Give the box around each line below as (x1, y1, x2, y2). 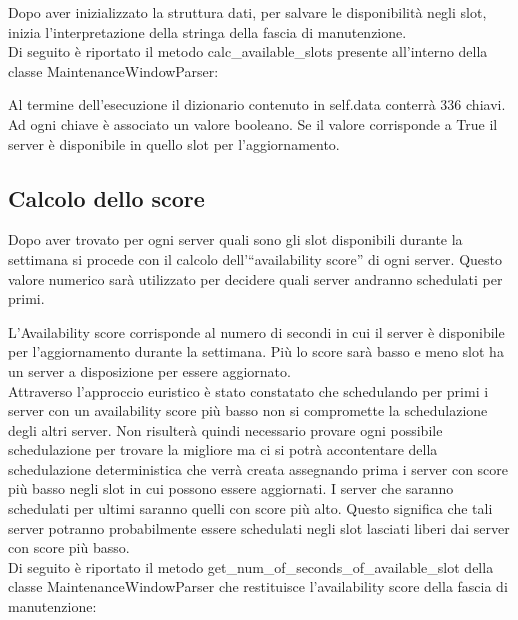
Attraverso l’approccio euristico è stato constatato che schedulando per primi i (8, 380, 489, 401)
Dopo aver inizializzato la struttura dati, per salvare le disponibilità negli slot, (8, 2, 487, 22)
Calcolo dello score (8, 182, 205, 213)
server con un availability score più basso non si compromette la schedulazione (8, 400, 488, 421)
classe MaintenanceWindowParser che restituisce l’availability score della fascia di (8, 576, 508, 597)
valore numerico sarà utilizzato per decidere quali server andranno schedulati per (8, 268, 503, 289)
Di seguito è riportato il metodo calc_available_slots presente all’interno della (8, 41, 488, 62)
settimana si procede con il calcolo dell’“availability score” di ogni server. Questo (8, 248, 503, 269)
